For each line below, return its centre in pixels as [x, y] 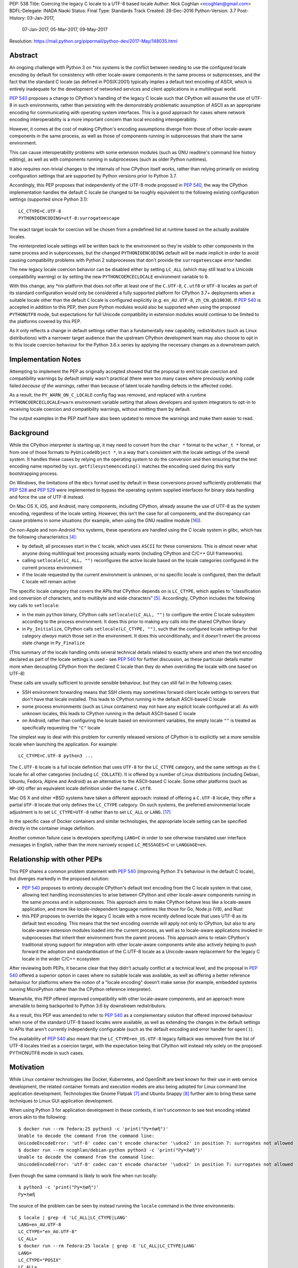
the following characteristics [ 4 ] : [43, 537]
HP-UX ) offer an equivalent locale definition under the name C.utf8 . [81, 788]
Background [29, 433]
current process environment [52, 568]
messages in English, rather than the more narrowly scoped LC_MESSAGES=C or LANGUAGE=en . [108, 845]
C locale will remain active [49, 582]
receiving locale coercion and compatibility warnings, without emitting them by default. [100, 409]
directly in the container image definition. [52, 828]
